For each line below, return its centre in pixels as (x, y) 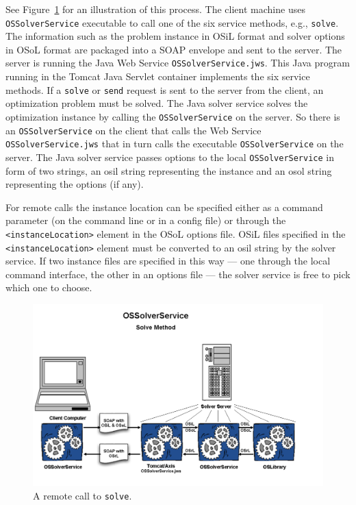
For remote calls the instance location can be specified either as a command (164, 207)
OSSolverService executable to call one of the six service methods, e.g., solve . (172, 22)
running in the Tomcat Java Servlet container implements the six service (158, 76)
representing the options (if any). (75, 184)
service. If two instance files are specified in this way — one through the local (168, 261)
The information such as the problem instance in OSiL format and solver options (175, 36)
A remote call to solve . (82, 496)
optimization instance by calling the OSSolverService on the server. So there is (173, 116)
